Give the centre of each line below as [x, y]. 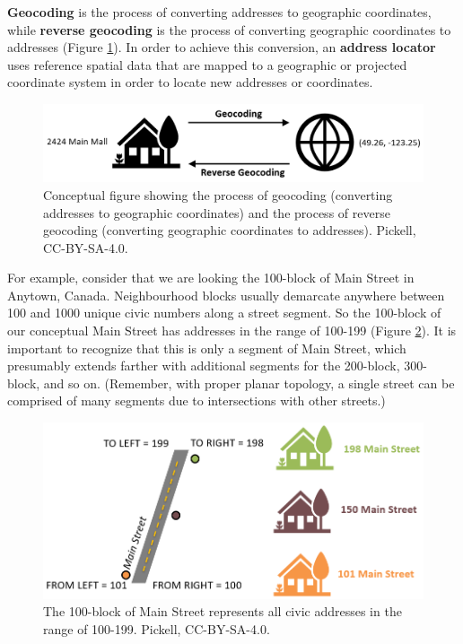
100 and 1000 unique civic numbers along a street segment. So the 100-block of [224, 313]
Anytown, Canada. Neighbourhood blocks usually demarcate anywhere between [226, 295]
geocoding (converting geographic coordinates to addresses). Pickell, [230, 230]
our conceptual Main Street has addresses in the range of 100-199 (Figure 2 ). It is [232, 331]
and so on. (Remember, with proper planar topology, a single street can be [249, 383]
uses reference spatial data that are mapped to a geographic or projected [207, 64]
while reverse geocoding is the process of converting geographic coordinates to [229, 29]
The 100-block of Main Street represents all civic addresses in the [223, 611]
